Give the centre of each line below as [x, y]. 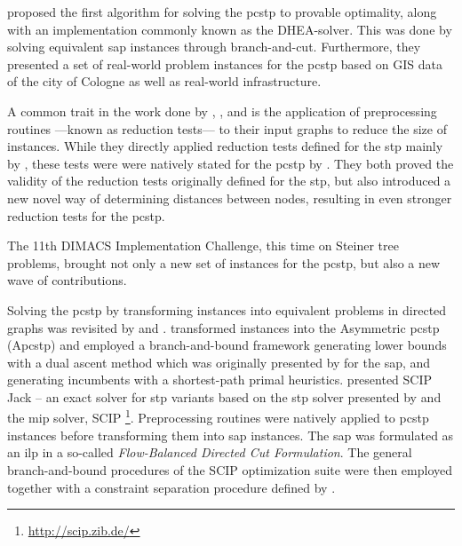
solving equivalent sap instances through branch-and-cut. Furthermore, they [214, 47]
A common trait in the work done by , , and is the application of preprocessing [222, 111]
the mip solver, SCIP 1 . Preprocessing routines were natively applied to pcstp [218, 416]
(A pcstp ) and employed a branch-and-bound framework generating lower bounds [227, 345]
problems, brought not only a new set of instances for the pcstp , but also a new [224, 262]
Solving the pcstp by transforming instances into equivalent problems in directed [227, 309]
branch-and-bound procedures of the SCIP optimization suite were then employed [230, 469]
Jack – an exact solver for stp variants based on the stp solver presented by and [224, 396]
